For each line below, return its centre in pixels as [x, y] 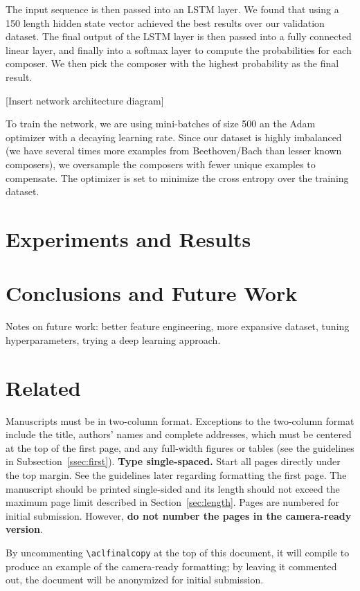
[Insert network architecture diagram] [85, 100]
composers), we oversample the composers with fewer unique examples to [161, 164]
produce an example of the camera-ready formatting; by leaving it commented [171, 566]
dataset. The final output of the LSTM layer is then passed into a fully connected [179, 36]
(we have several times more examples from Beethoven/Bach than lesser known [174, 151]
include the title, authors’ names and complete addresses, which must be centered [179, 434]
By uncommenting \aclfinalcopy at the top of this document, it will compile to [178, 552]
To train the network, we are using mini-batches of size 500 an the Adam [161, 124]
